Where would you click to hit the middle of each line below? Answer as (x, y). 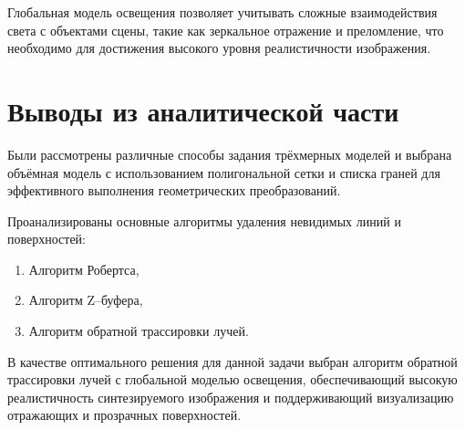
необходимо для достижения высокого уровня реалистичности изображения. (219, 48)
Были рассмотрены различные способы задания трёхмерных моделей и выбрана (230, 154)
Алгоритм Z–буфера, (86, 300)
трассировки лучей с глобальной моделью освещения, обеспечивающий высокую (232, 379)
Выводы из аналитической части (203, 110)
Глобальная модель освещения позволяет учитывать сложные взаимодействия (222, 12)
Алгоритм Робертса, (84, 269)
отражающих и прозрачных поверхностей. (124, 415)
